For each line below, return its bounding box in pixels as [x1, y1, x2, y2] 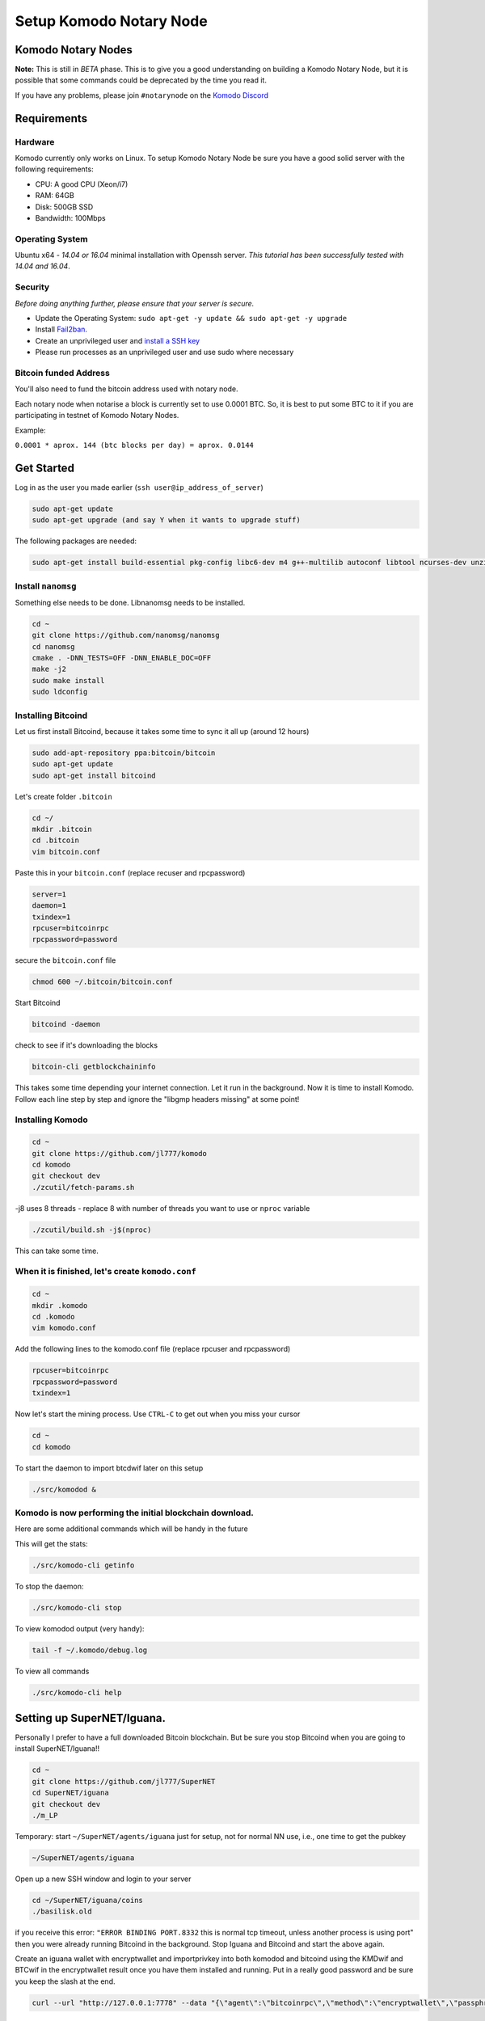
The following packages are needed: [15, 536, 137, 546]
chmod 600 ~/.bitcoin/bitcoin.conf [32, 977, 173, 986]
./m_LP [32, 1811, 58, 1820]
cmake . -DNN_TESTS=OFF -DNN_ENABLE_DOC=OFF [32, 653, 212, 663]
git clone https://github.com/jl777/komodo [32, 1149, 208, 1158]
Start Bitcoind [15, 998, 61, 1008]
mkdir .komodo [32, 1301, 88, 1310]
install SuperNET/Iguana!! [15, 1744, 100, 1753]
